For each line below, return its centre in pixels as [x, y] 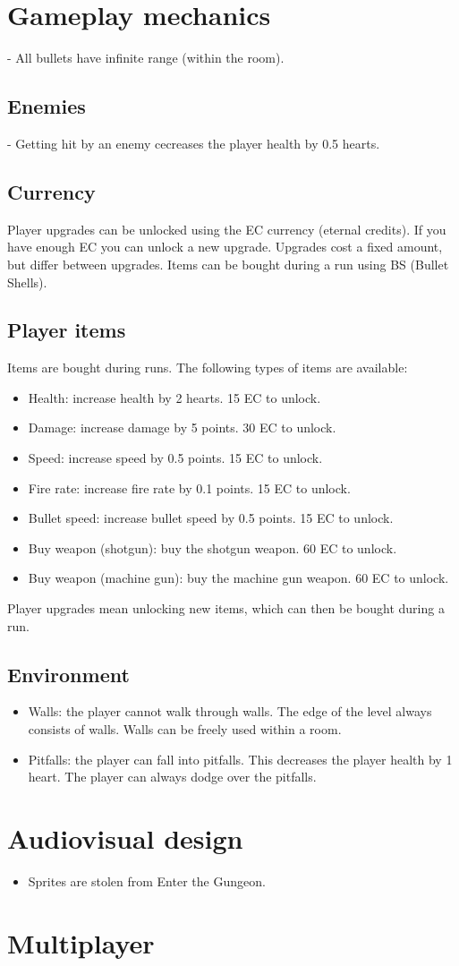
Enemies [47, 106]
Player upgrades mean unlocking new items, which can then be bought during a [226, 608]
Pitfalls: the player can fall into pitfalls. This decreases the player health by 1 [240, 759]
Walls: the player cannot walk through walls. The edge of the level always [230, 711]
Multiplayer [81, 942]
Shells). [27, 282]
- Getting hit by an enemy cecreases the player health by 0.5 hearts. [194, 143]
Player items [67, 330]
